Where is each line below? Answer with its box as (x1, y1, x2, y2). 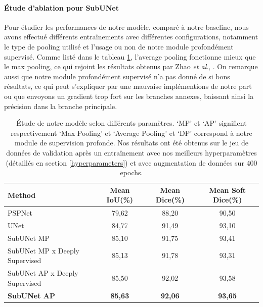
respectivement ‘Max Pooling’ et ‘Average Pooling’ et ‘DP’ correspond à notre (11, 127, 252, 138)
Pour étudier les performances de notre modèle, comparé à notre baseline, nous (4, 21, 249, 32)
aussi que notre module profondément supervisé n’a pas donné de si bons (4, 71, 230, 81)
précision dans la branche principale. (4, 100, 117, 111)
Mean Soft (209, 184, 246, 195)
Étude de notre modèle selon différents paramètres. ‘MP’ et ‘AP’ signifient (16, 118, 247, 128)
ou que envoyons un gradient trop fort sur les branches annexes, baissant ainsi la (4, 90, 254, 101)
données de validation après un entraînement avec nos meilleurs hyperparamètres (6, 147, 257, 158)
